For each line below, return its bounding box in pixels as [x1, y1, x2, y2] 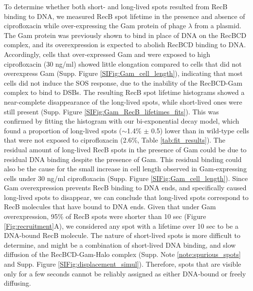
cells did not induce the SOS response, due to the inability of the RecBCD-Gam [4, 77, 243, 88]
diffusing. [4, 278, 31, 288]
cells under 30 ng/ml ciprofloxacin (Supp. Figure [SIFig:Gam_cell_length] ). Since [4, 173, 248, 183]
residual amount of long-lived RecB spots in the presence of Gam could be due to [4, 144, 247, 154]
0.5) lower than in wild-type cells [151, 125, 249, 135]
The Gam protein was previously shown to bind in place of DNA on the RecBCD [4, 30, 247, 40]
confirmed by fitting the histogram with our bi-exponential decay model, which [4, 116, 239, 126]
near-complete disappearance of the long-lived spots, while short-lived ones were [4, 96, 242, 107]
